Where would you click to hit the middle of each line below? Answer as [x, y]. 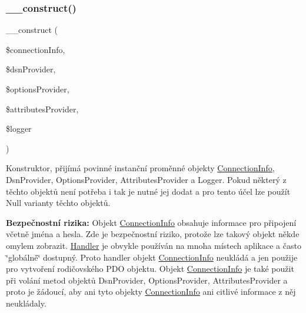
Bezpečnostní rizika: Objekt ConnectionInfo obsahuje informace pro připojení [151, 222]
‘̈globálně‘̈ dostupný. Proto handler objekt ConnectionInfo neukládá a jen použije [152, 257]
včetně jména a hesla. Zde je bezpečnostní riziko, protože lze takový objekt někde [153, 234]
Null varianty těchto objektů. [58, 203]
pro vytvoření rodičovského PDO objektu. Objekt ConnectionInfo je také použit [150, 269]
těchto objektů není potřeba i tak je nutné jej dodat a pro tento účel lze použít [148, 191]
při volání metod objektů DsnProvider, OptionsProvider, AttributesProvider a [147, 280]
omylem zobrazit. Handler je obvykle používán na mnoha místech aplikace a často [154, 245]
